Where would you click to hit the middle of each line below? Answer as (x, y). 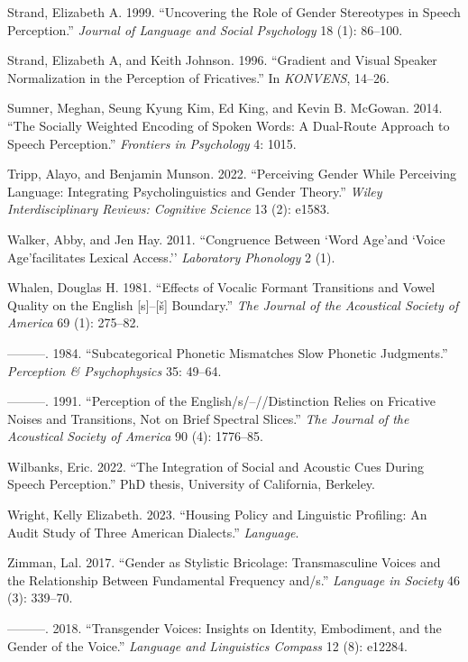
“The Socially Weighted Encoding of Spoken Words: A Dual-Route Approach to (229, 125)
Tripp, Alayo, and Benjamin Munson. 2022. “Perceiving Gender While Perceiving (232, 174)
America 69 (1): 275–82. (73, 322)
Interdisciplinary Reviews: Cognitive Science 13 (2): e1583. (169, 209)
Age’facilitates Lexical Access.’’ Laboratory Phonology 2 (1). (171, 257)
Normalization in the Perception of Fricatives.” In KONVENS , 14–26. (198, 77)
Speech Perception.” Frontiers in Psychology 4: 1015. (152, 143)
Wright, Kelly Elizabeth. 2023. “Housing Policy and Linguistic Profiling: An (217, 515)
